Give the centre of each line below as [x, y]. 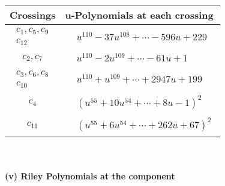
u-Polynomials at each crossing [139, 15]
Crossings [33, 15]
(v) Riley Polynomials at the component [90, 175]
